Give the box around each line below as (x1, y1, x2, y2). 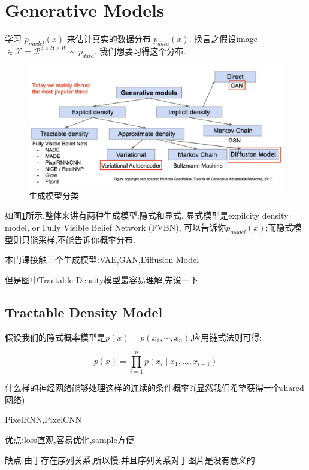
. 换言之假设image (189, 32, 257, 45)
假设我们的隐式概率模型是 (5, 330, 105, 343)
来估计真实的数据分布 (66, 32, 151, 45)
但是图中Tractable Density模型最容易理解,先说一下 (5, 273, 199, 286)
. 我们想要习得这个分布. (94, 44, 186, 57)
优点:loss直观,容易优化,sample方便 (5, 433, 134, 446)
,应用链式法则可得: (190, 330, 262, 343)
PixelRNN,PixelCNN (5, 413, 82, 426)
